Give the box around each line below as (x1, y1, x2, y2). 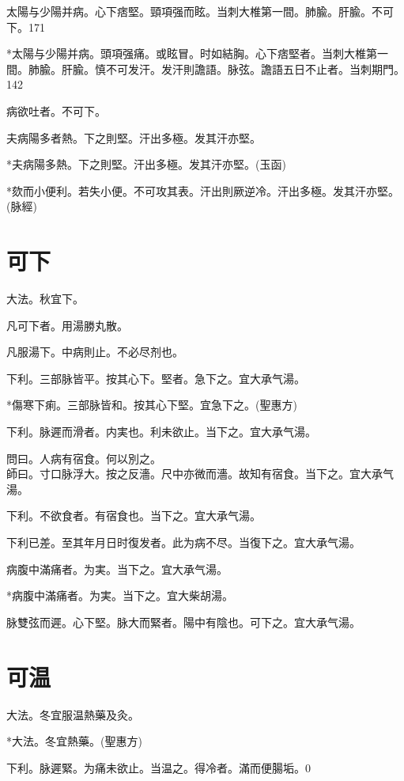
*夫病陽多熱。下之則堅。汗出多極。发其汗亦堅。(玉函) (6, 156, 286, 173)
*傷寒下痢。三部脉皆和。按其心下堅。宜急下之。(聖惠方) (6, 396, 297, 413)
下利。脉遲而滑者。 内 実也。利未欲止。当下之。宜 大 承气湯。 (6, 423, 316, 440)
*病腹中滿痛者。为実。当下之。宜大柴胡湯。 (6, 587, 233, 604)
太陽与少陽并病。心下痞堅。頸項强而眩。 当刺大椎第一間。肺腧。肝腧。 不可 (6, 3, 394, 19)
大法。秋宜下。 (6, 290, 84, 307)
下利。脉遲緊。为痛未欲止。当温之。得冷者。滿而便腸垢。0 (6, 759, 311, 775)
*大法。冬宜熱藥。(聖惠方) (6, 733, 142, 749)
